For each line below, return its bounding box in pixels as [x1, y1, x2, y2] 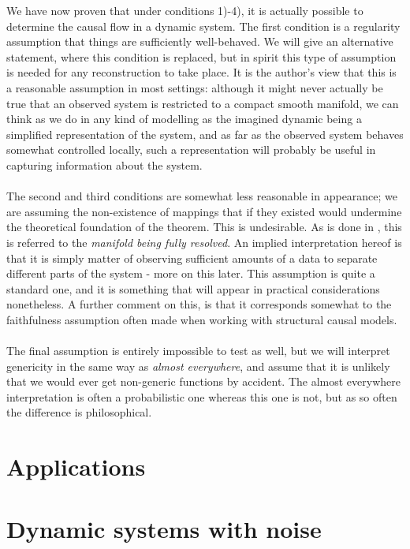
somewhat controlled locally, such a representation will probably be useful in [6, 141, 376, 158]
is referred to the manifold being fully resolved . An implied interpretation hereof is [6, 233, 402, 250]
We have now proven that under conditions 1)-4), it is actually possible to [6, 2, 363, 18]
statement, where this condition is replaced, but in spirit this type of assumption [6, 48, 397, 65]
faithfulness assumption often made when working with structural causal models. [6, 311, 397, 327]
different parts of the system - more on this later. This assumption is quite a [6, 265, 375, 282]
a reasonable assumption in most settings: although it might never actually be [6, 79, 383, 95]
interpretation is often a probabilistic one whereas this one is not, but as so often [6, 388, 397, 405]
